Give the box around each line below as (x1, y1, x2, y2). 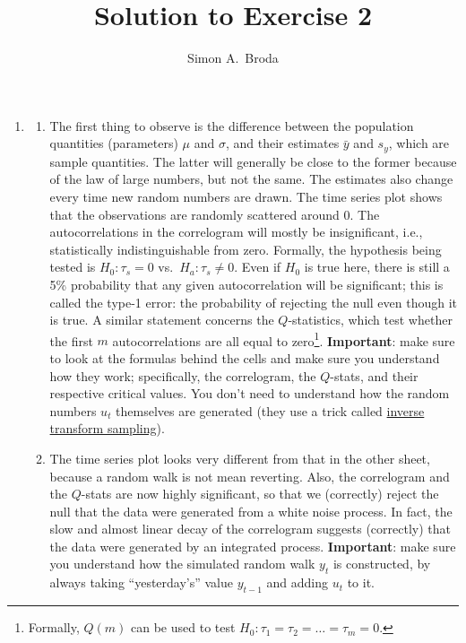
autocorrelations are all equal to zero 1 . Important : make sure (112, 328, 455, 350)
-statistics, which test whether (288, 310, 453, 329)
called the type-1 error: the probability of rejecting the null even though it (49, 292, 458, 311)
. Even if (234, 257, 281, 276)
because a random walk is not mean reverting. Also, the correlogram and (49, 466, 450, 485)
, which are (388, 134, 450, 152)
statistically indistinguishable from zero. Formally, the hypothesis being (49, 239, 442, 258)
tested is (49, 257, 96, 276)
